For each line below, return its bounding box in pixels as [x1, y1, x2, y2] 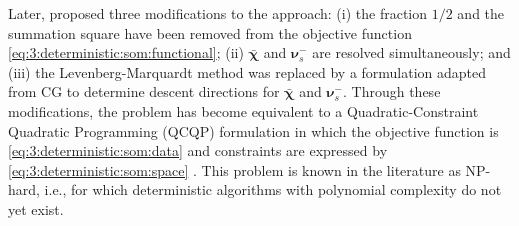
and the [457, 3, 505, 23]
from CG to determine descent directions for [8, 81, 280, 102]
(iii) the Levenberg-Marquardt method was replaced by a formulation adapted [8, 61, 487, 82]
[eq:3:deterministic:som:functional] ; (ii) [8, 42, 244, 63]
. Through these [343, 81, 441, 102]
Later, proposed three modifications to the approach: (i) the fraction [8, 3, 428, 23]
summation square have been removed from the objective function [8, 22, 412, 43]
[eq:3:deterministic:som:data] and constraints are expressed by [8, 140, 388, 161]
